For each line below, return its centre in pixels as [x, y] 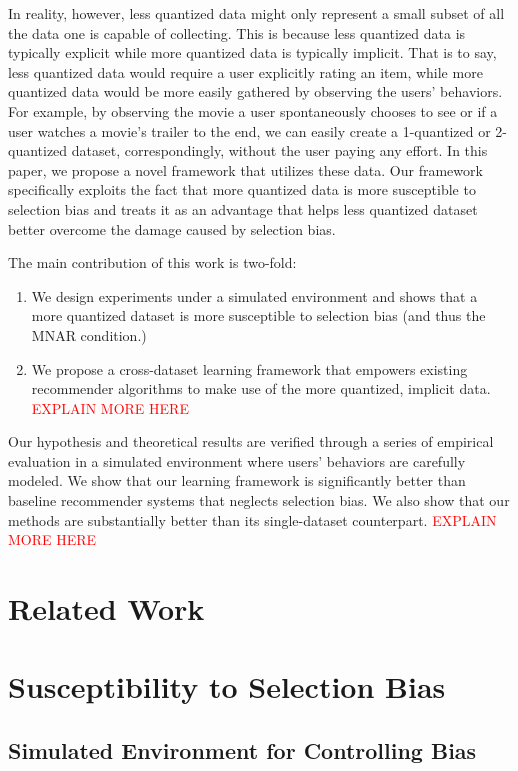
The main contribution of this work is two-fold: [152, 262]
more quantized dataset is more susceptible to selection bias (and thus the [258, 315]
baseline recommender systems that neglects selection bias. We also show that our [259, 500]
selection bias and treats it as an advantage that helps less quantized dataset [243, 208]
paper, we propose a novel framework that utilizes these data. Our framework [245, 169]
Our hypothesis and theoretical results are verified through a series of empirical [251, 441]
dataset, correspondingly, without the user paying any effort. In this [279, 150]
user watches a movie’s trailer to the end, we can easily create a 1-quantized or [249, 130]
